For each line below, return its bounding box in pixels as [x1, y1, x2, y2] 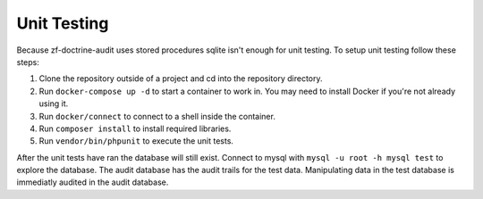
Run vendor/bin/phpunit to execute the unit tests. [38, 136, 234, 146]
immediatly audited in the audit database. [16, 177, 169, 187]
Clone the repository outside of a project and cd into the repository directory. [38, 73, 323, 84]
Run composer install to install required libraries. [38, 123, 232, 134]
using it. [38, 98, 69, 109]
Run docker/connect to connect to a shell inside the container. [38, 111, 276, 121]
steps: [16, 56, 39, 67]
